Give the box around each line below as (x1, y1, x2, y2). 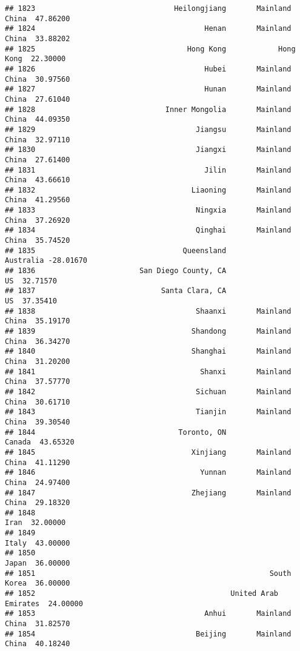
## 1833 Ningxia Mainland (5, 206, 292, 215)
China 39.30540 (5, 417, 70, 426)
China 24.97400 (5, 478, 70, 487)
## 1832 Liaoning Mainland (5, 185, 292, 194)
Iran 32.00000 (5, 518, 66, 527)
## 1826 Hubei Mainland (5, 64, 292, 73)
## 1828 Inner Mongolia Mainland (5, 105, 292, 114)
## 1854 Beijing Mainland (5, 629, 292, 638)
